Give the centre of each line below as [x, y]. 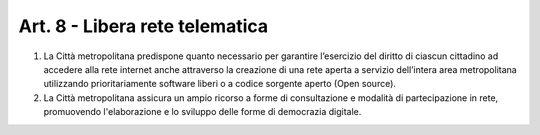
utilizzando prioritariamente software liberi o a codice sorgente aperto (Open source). [220, 84]
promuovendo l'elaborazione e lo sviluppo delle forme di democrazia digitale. [202, 112]
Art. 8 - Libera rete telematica [143, 26]
